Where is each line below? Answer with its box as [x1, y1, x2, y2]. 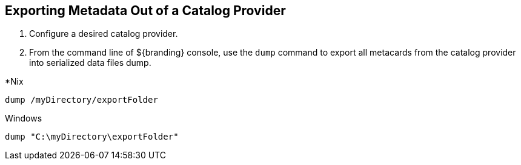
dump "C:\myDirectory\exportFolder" [5, 132, 179, 142]
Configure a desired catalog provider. [29, 28, 178, 39]
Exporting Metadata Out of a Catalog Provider [5, 3, 286, 18]
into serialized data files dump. [29, 57, 151, 68]
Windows [5, 113, 42, 124]
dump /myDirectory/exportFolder [5, 95, 158, 105]
